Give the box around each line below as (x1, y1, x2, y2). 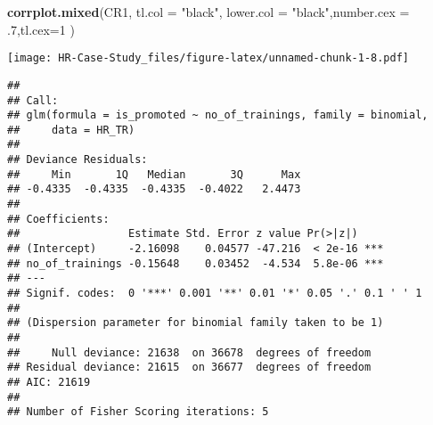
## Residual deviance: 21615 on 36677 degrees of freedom (7, 361, 372, 374)
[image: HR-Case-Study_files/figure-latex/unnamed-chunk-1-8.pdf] (7, 52, 410, 65)
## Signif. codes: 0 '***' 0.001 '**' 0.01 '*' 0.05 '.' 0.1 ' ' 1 (7, 287, 422, 300)
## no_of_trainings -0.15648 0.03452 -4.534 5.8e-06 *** (7, 257, 384, 270)
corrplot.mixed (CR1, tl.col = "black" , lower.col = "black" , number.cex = (7, 3, 410, 20)
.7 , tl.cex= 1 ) (7, 20, 75, 38)
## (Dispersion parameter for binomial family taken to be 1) (7, 316, 384, 330)
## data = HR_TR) (7, 123, 135, 136)
